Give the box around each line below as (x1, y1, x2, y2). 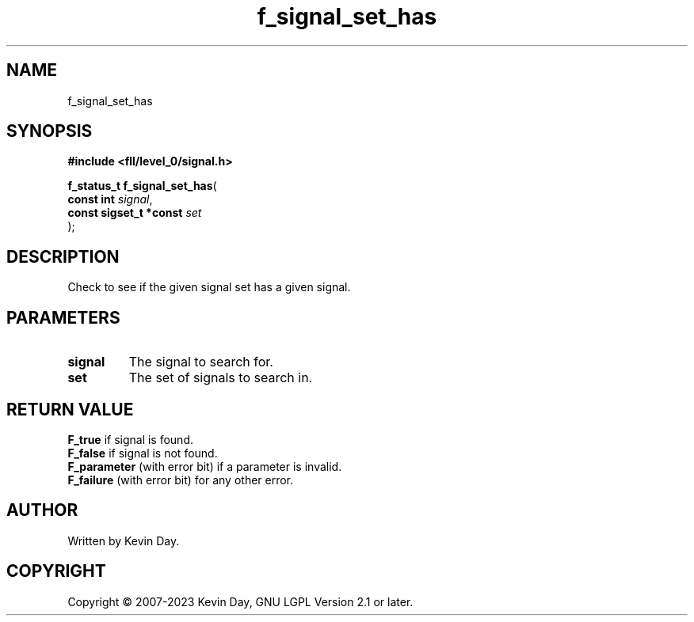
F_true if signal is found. (67, 432, 194, 446)
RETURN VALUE (6, 399, 134, 419)
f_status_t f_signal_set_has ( (67, 179, 217, 193)
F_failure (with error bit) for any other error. (67, 472, 294, 487)
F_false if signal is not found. (67, 446, 218, 460)
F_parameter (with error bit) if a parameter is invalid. (67, 459, 342, 473)
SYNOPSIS (6, 121, 93, 142)
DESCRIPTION (6, 246, 120, 267)
